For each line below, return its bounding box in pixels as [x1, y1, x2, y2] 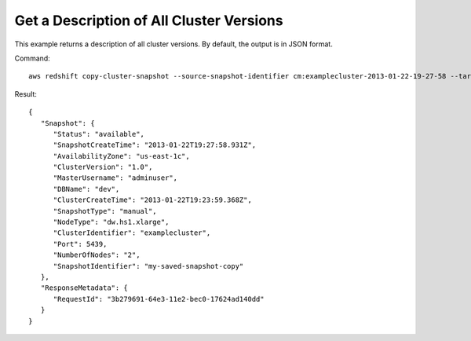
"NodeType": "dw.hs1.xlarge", [53, 218, 170, 227]
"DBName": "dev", [53, 185, 120, 193]
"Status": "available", [53, 130, 145, 138]
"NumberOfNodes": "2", [53, 251, 141, 259]
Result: [14, 89, 37, 98]
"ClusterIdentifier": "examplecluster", [53, 229, 211, 237]
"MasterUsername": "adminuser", [53, 174, 178, 182]
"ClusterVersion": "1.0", [53, 163, 153, 172]
